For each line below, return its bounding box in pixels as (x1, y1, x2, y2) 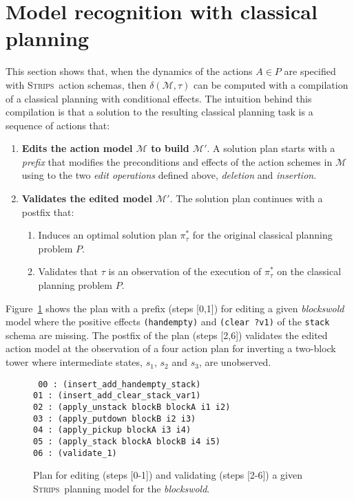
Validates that (38, 264, 98, 279)
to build (151, 141, 189, 155)
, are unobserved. (198, 355, 271, 369)
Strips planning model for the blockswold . (33, 481, 210, 495)
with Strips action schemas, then (6, 77, 147, 91)
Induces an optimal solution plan (38, 228, 177, 242)
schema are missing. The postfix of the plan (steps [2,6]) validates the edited (6, 327, 328, 342)
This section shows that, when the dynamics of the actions (6, 64, 253, 78)
